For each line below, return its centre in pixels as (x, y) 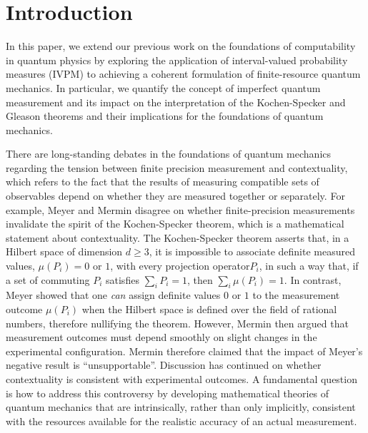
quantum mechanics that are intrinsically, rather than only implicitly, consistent (181, 407)
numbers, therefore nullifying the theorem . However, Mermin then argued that (177, 323)
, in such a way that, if (309, 266)
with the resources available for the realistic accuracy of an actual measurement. (181, 421)
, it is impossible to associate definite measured (252, 251)
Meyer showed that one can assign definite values (113, 295)
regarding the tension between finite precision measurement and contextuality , (177, 167)
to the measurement (296, 295)
